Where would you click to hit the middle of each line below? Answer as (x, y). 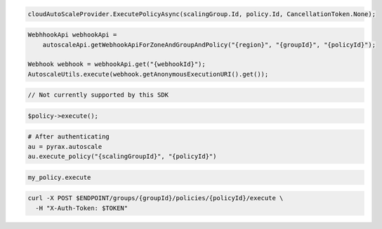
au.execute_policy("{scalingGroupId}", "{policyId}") (122, 157)
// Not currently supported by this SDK (98, 95)
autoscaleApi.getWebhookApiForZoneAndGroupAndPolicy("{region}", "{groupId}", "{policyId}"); (209, 45)
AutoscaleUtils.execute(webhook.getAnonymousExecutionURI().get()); (148, 74)
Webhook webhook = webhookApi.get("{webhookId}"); (117, 64)
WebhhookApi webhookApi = (72, 35)
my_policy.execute (59, 177)
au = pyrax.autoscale (65, 146)
